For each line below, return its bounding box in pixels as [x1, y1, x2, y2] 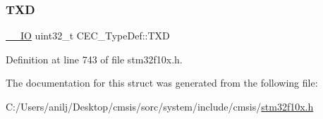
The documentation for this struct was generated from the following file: [6, 75, 318, 90]
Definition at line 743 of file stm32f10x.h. [6, 51, 183, 66]
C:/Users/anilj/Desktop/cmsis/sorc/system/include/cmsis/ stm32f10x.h [6, 99, 314, 113]
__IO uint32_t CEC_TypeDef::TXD [6, 28, 170, 43]
